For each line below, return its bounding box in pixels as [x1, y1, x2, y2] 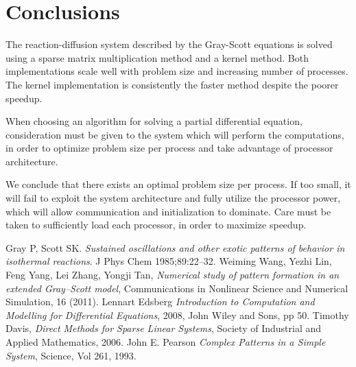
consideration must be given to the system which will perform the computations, [5, 127, 344, 141]
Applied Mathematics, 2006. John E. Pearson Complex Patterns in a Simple [5, 335, 326, 348]
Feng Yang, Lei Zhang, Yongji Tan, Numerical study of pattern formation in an [5, 268, 340, 282]
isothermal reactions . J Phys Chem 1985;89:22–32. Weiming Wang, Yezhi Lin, [5, 254, 332, 268]
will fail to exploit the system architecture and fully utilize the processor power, [5, 191, 341, 205]
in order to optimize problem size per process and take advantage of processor [5, 141, 333, 155]
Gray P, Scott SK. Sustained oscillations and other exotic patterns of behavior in [5, 240, 345, 254]
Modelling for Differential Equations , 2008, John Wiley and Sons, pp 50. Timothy [5, 307, 349, 322]
